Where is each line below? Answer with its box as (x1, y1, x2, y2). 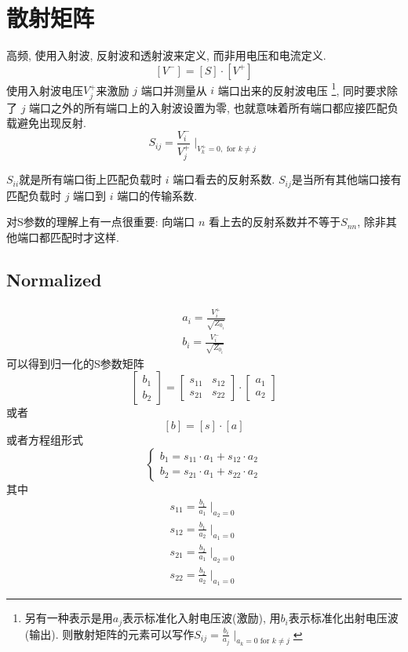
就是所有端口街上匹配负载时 (19, 171, 162, 188)
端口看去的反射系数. (173, 171, 275, 188)
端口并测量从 (140, 82, 207, 98)
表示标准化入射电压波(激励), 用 (122, 610, 281, 626)
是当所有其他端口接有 (291, 171, 402, 188)
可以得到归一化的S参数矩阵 (6, 355, 144, 371)
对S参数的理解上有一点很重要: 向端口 (6, 213, 195, 230)
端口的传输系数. (117, 187, 198, 203)
